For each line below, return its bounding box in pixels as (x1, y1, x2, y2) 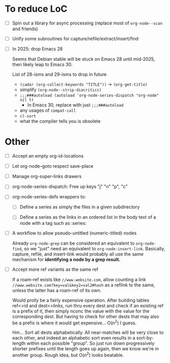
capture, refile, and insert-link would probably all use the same (12, 251, 144, 257)
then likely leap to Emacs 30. (12, 62, 73, 68)
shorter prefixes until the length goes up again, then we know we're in (12, 346, 159, 352)
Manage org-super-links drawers (12, 173, 82, 179)
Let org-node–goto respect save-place (12, 163, 94, 169)
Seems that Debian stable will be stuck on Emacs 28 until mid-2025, (12, 56, 155, 62)
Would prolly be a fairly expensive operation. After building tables (12, 297, 150, 303)
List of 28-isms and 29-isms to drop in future (12, 71, 107, 77)
